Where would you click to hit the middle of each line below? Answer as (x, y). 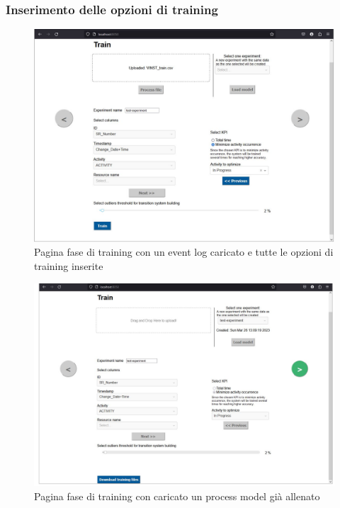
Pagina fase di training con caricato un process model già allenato (177, 496)
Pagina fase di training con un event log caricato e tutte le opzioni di (184, 252)
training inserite (69, 266)
